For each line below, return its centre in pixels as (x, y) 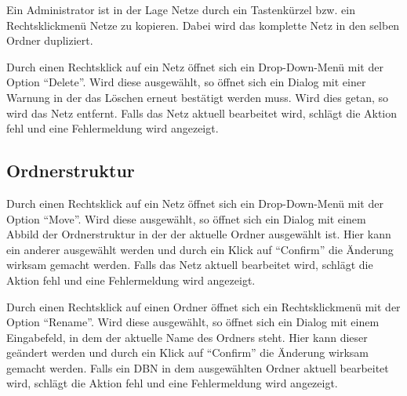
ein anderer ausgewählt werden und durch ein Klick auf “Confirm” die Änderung (200, 249)
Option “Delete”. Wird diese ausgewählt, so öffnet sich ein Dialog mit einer (186, 82)
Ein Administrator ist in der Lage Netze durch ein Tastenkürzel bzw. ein (181, 9)
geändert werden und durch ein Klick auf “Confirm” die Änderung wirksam (187, 352)
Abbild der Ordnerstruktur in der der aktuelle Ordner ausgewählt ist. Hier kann (199, 234)
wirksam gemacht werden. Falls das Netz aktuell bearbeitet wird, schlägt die (190, 265)
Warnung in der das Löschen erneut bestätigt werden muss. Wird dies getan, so (198, 97)
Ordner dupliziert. (50, 40)
